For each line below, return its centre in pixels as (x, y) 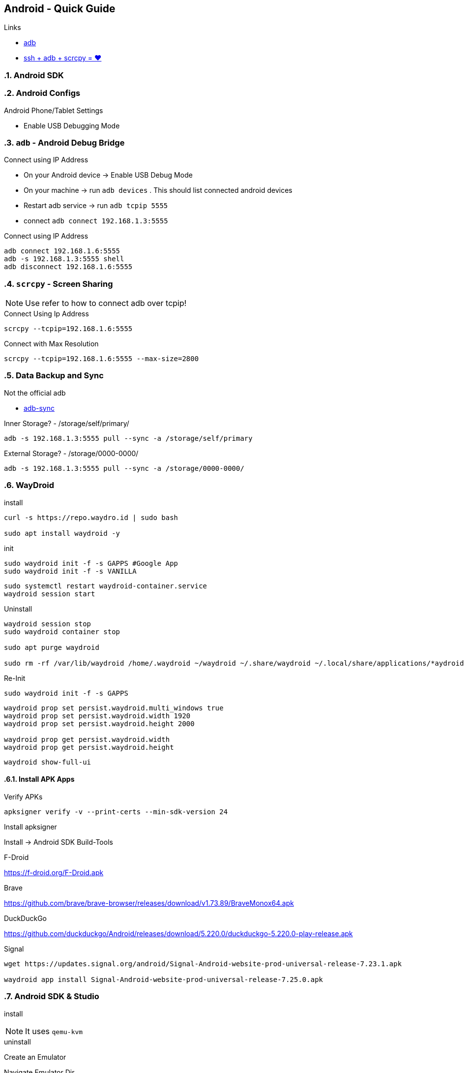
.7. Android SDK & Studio (52, 996)
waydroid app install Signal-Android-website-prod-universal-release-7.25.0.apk (164, 979)
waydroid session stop (48, 624)
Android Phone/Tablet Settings (54, 110)
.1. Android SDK (34, 75)
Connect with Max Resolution (51, 344)
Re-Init (15, 678)
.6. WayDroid (29, 485)
